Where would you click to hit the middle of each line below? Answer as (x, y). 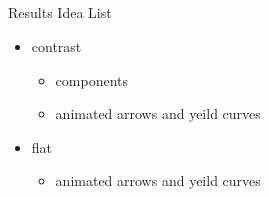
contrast (56, 45)
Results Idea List (60, 12)
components (92, 79)
